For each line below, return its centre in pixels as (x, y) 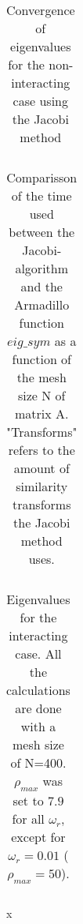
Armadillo (42, 304)
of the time (41, 195)
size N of (41, 395)
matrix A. (41, 413)
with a (38, 726)
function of (42, 359)
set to (28, 801)
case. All (38, 654)
